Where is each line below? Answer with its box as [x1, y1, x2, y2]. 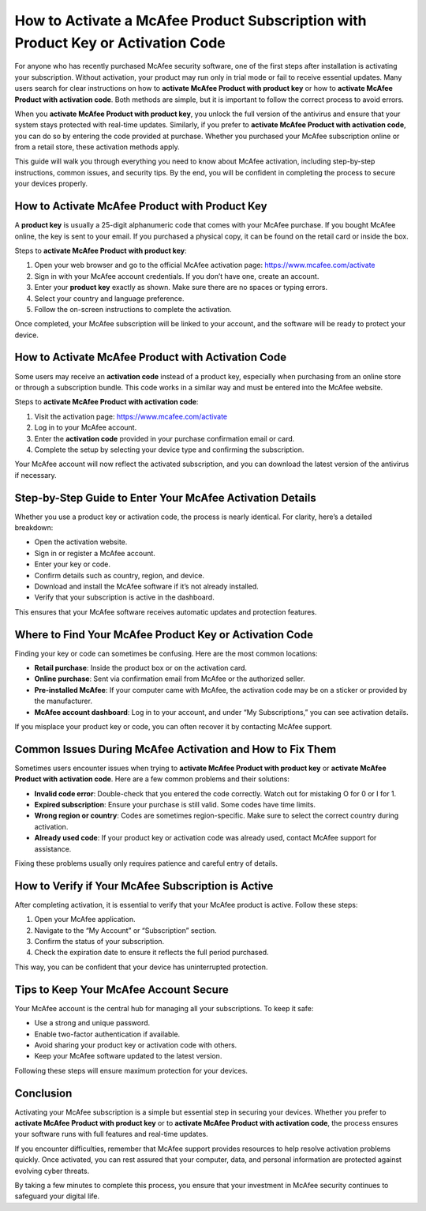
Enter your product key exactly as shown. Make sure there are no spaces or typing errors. [34, 283, 327, 292]
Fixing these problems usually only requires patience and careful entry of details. [14, 859, 278, 868]
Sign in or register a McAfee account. [34, 548, 155, 558]
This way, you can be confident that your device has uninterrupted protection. [14, 962, 268, 972]
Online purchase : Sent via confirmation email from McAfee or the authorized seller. [34, 674, 305, 683]
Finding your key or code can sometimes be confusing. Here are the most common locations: [14, 649, 319, 658]
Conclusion [14, 1086, 73, 1100]
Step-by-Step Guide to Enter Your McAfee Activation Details [14, 491, 316, 505]
